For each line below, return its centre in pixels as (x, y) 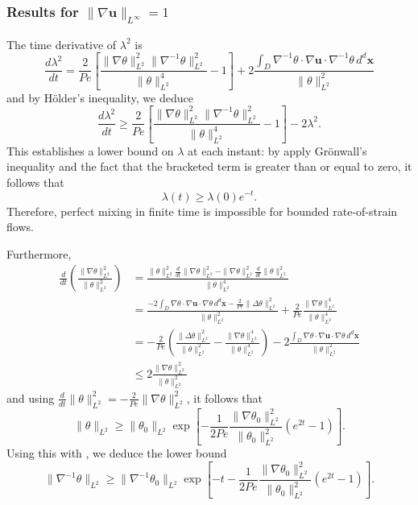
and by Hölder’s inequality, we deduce (100, 97)
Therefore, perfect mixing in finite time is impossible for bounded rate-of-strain (202, 211)
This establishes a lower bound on (90, 150)
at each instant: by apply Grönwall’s (277, 150)
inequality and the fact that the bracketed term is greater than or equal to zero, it (209, 166)
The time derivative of (62, 44)
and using (31, 397)
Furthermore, (39, 253)
